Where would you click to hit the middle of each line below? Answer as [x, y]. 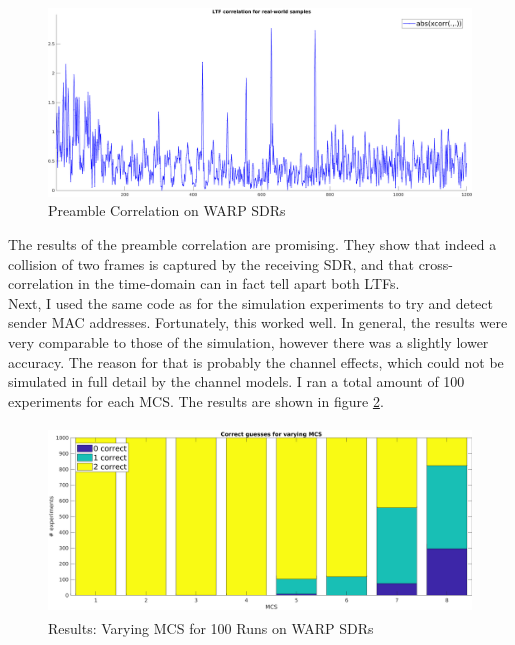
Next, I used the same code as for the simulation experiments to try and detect [251, 302]
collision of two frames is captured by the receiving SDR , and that [211, 263]
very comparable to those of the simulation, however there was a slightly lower [248, 341]
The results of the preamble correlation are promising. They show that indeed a [252, 244]
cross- [436, 263]
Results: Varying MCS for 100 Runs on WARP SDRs [211, 627]
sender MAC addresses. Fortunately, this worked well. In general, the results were [258, 322]
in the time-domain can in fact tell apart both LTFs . [239, 283]
